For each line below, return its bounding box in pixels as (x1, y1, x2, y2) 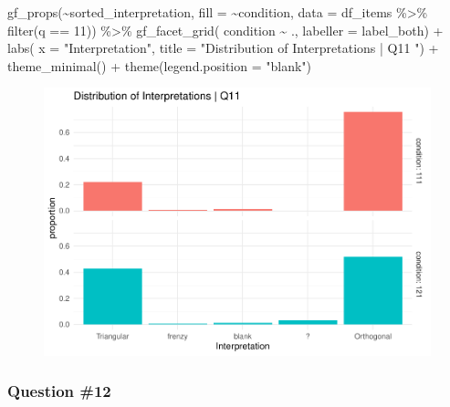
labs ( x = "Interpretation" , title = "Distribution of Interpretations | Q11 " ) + (7, 38, 439, 57)
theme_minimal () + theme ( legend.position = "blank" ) (7, 56, 312, 75)
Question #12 (7, 380, 111, 402)
